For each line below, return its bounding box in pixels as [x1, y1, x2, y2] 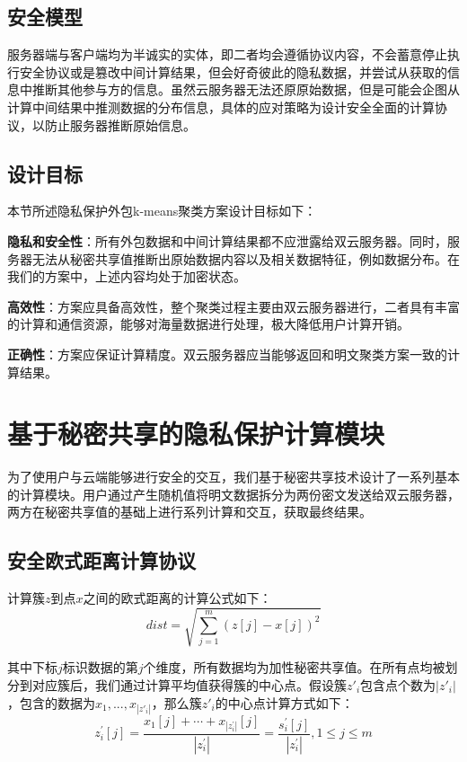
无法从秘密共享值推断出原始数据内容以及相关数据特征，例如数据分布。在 [31, 249, 460, 268]
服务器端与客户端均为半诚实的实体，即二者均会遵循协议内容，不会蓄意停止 [7, 45, 447, 64]
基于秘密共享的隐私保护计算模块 [7, 415, 385, 452]
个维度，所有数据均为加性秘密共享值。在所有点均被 [143, 658, 445, 677]
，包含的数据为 [7, 693, 95, 712]
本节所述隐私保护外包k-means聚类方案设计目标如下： [7, 201, 317, 220]
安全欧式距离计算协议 [7, 546, 196, 574]
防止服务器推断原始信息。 [44, 115, 196, 134]
